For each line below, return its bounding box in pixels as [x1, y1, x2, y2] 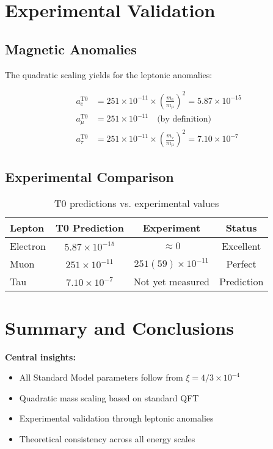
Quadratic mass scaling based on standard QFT [19, 391, 199, 404]
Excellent [222, 239, 261, 254]
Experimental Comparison [5, 167, 174, 186]
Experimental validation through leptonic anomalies [19, 412, 214, 425]
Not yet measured [133, 274, 209, 289]
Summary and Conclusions [5, 315, 234, 340]
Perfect [226, 257, 257, 271]
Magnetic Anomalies [5, 39, 137, 58]
